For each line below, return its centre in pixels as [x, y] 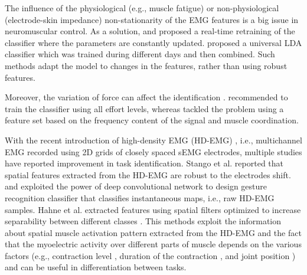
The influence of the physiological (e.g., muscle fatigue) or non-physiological [142, 8]
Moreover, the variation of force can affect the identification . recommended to [146, 97]
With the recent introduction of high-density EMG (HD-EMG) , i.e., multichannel [153, 140]
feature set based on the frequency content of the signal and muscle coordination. [152, 120]
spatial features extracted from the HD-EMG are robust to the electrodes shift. [148, 174]
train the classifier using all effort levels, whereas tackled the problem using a [144, 108]
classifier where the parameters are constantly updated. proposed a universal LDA [153, 42]
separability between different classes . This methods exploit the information [143, 221]
